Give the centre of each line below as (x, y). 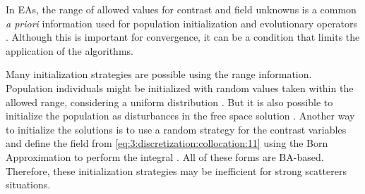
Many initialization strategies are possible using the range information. (159, 74)
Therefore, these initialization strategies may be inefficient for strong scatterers (176, 170)
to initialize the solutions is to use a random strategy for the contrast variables (176, 129)
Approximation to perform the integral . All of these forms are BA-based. (165, 156)
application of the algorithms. (70, 50)
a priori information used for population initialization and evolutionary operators (182, 23)
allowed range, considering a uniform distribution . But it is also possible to (169, 102)
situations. (28, 185)
